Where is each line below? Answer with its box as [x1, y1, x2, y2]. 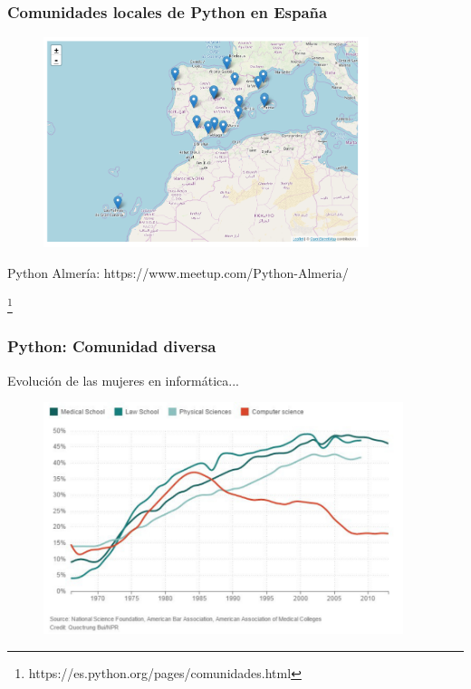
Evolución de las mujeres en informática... [7, 370, 239, 389]
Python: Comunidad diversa [7, 335, 216, 358]
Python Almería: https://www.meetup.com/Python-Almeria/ [7, 263, 349, 282]
